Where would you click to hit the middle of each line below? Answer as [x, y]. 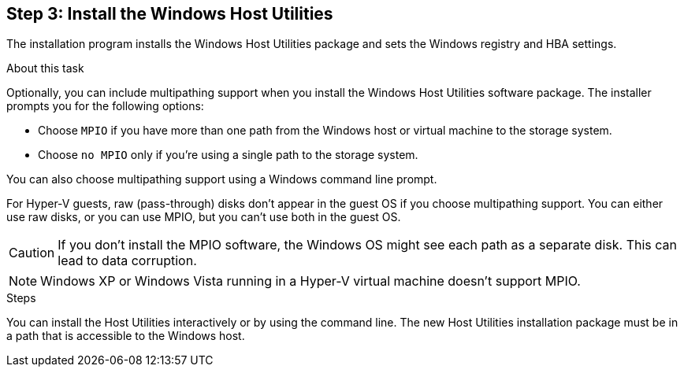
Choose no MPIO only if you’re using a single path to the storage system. [228, 155]
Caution [32, 253]
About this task [45, 68]
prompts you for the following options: [105, 106]
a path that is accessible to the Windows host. [126, 336]
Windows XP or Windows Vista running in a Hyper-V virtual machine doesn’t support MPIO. [310, 281]
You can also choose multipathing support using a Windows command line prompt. [222, 179]
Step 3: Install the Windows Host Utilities [170, 14]
